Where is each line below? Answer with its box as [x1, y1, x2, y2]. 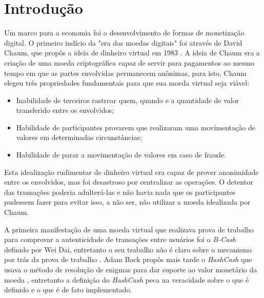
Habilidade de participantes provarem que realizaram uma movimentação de [16, 122, 255, 132]
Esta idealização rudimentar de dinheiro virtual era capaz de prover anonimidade [4, 166, 259, 177]
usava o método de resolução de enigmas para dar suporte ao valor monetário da [4, 264, 257, 274]
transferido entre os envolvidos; [16, 105, 114, 115]
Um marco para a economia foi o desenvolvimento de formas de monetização [4, 27, 245, 38]
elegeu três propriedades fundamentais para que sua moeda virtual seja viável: [4, 77, 250, 88]
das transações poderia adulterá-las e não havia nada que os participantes [4, 186, 236, 197]
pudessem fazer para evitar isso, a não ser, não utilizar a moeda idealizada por [4, 196, 251, 207]
